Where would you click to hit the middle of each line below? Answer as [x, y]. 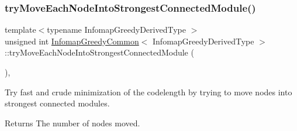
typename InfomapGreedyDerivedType [116, 30]
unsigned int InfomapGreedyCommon [72, 41]
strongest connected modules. [57, 103]
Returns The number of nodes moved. [72, 123]
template [20, 30]
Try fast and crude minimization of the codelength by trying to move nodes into [148, 92]
